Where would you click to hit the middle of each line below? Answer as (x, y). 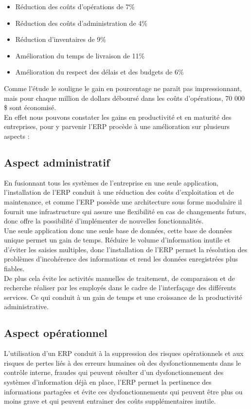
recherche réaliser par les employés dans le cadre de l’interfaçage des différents (120, 288)
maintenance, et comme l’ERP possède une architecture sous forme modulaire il (123, 201)
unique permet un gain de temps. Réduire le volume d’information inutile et (117, 240)
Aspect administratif (57, 162)
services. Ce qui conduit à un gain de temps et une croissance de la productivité (123, 297)
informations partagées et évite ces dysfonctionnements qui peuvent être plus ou (123, 391)
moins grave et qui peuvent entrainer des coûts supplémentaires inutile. (110, 401)
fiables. (14, 269)
